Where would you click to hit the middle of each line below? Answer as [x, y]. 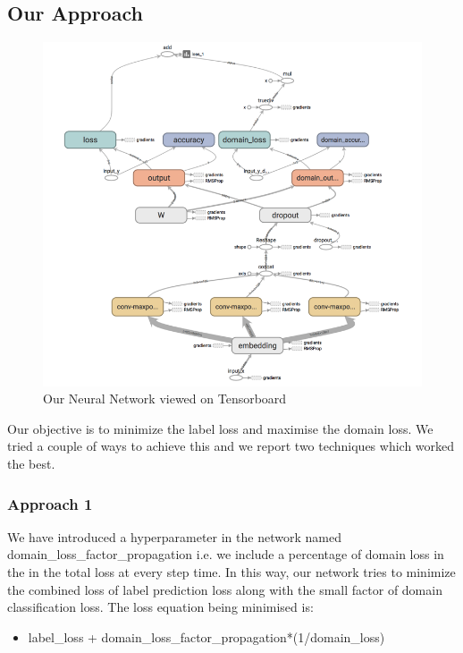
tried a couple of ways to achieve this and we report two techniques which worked [231, 446]
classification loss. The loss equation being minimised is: [160, 607]
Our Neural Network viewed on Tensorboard [165, 399]
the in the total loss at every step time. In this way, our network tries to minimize [231, 572]
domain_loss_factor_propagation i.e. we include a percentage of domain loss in [226, 554]
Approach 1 [50, 503]
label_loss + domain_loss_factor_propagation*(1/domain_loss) [206, 636]
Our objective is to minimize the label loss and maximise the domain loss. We [220, 428]
